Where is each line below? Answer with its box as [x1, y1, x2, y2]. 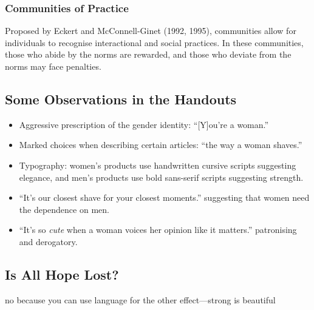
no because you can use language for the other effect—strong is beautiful [5, 293, 276, 306]
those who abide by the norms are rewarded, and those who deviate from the [5, 48, 292, 61]
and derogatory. [19, 235, 78, 248]
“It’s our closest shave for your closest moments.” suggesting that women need [19, 191, 310, 204]
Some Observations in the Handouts [5, 89, 237, 108]
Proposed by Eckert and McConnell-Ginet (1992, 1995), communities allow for [5, 24, 296, 37]
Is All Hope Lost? [5, 265, 119, 283]
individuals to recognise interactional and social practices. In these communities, [5, 36, 304, 49]
